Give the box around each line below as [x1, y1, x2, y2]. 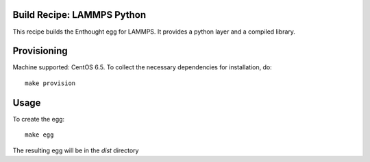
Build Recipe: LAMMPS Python [12, 9, 147, 21]
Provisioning [12, 45, 68, 57]
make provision [25, 79, 76, 87]
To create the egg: [12, 115, 65, 123]
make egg [25, 131, 54, 139]
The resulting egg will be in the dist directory [12, 146, 139, 154]
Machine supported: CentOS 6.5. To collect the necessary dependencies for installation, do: [12, 63, 272, 71]
